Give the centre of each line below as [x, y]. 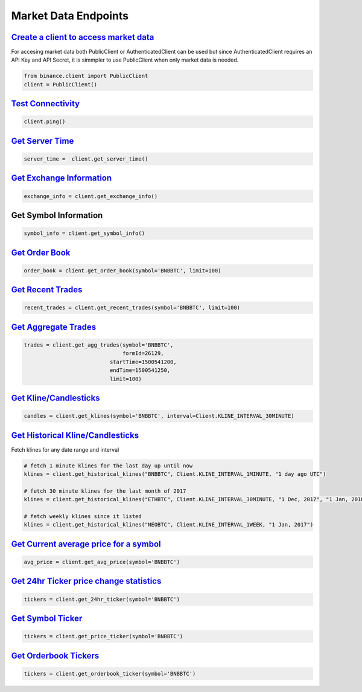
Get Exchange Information [62, 178]
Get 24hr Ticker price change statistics [86, 581]
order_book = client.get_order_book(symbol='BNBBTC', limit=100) [122, 271]
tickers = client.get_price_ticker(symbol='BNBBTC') [103, 636]
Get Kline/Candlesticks [56, 398]
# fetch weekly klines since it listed [83, 516]
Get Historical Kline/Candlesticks [75, 435]
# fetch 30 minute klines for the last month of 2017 [105, 491]
